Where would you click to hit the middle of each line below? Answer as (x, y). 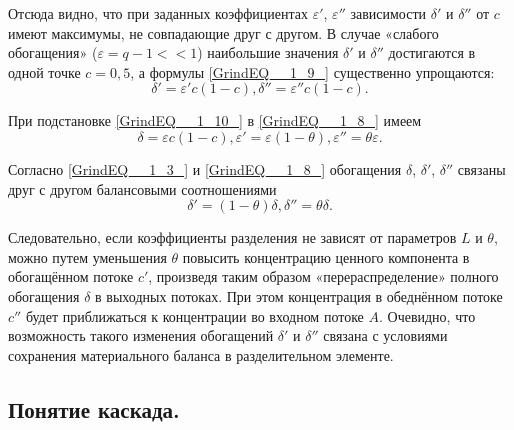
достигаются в (432, 52)
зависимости (388, 13)
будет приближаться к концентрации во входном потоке (194, 315)
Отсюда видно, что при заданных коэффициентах (158, 13)
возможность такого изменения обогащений (141, 335)
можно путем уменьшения (87, 256)
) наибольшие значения (268, 52)
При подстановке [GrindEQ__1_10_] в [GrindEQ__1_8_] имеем (215, 120)
